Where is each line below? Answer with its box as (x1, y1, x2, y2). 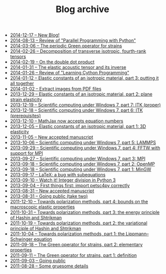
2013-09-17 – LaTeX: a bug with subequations (10, 172, 106, 178)
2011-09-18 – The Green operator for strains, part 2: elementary (10, 242, 143, 248)
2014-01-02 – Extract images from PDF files (10, 86, 102, 92)
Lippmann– (126, 231, 149, 237)
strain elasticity (10, 97, 42, 103)
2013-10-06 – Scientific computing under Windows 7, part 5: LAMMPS (10, 140, 156, 146)
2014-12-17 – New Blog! (10, 32, 60, 38)
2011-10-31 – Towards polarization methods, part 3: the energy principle (10, 209, 160, 215)
